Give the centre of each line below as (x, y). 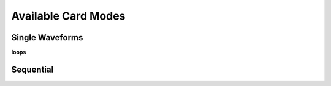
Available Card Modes (68, 16)
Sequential (32, 69)
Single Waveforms (47, 38)
